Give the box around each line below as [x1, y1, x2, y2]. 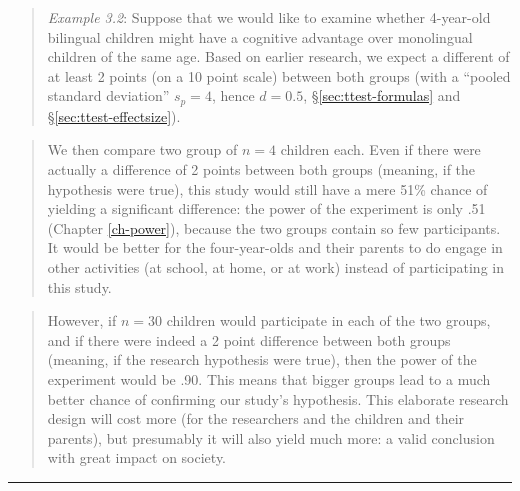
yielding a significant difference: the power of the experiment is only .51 [47, 198, 486, 219]
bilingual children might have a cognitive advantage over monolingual [47, 26, 473, 47]
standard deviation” [47, 85, 170, 106]
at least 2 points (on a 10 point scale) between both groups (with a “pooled [47, 65, 511, 86]
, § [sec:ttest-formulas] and [303, 85, 461, 106]
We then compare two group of [47, 139, 238, 160]
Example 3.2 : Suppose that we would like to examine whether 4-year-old [47, 7, 491, 27]
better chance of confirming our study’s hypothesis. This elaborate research [47, 388, 509, 409]
